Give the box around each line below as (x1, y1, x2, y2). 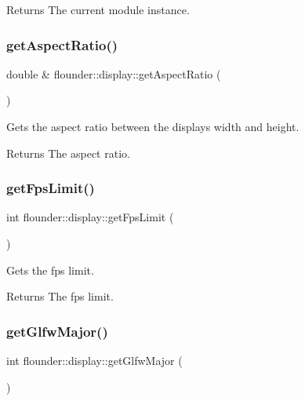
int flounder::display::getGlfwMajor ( (6, 352, 183, 368)
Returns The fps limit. (6, 288, 114, 304)
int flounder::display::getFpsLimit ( (6, 209, 174, 225)
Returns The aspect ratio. (6, 144, 130, 161)
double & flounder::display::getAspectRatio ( (6, 65, 221, 82)
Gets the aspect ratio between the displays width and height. (6, 118, 300, 134)
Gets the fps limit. (6, 261, 94, 278)
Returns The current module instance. (6, 2, 190, 17)
